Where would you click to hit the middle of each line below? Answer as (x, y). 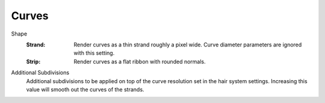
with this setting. (94, 53)
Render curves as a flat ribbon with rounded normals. (140, 61)
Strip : (33, 61)
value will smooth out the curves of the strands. (85, 89)
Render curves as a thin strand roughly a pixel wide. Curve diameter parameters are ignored (188, 45)
